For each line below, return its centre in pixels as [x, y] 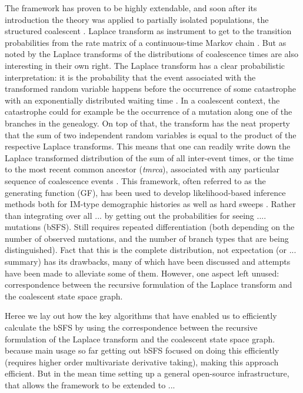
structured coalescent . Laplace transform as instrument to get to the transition [148, 31]
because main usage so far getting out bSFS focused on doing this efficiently [142, 350]
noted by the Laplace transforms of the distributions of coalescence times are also [152, 54]
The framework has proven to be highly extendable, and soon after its [131, 8]
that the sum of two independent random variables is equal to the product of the [151, 134]
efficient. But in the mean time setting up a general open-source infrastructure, [147, 373]
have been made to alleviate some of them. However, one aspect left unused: [142, 273]
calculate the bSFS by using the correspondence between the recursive [131, 327]
